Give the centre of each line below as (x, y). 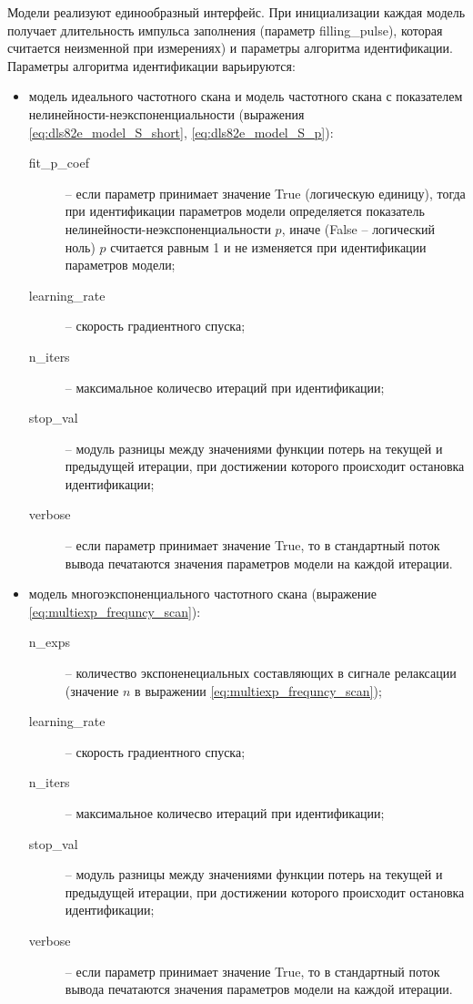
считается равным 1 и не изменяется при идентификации (268, 246)
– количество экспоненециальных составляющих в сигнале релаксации (261, 673)
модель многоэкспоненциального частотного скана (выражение (202, 594)
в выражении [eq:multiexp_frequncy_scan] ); (258, 690)
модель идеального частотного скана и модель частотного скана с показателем (246, 96)
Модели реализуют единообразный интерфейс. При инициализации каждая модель (236, 12)
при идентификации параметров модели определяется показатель (245, 211)
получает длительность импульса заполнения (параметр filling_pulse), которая (225, 30)
